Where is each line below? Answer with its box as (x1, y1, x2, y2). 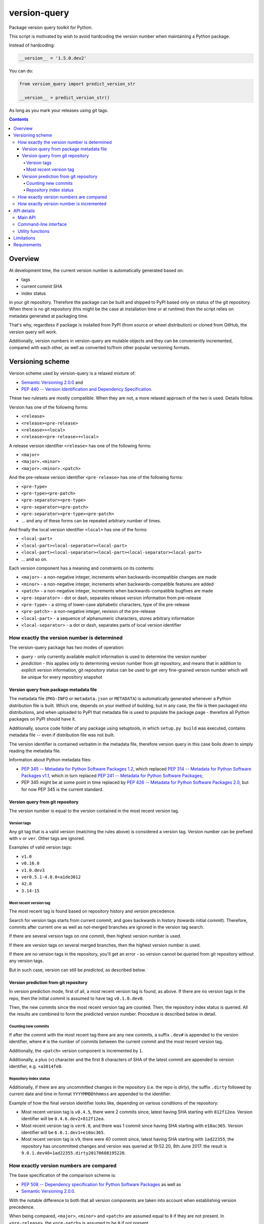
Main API (18, 214, 36, 220)
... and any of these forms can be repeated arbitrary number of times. (21, 518, 161, 523)
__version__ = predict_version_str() (19, 95, 110, 100)
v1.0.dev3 (21, 867, 45, 873)
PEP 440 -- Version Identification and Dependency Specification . (21, 386, 153, 392)
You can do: (9, 68, 34, 74)
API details (13, 208, 35, 213)
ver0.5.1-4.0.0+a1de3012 (21, 874, 81, 880)
